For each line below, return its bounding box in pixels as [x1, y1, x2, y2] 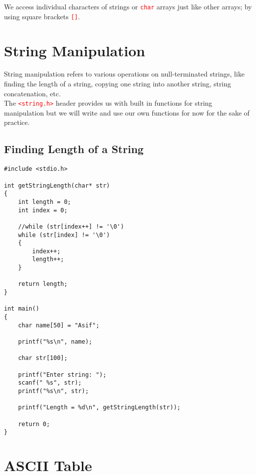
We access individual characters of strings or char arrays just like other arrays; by [4, 1, 252, 11]
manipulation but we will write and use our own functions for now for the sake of [4, 107, 250, 118]
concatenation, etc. [4, 88, 61, 98]
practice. [4, 117, 30, 127]
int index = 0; [18, 206, 68, 214]
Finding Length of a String [4, 141, 144, 157]
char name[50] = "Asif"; [18, 321, 100, 329]
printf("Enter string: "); [18, 371, 107, 378]
